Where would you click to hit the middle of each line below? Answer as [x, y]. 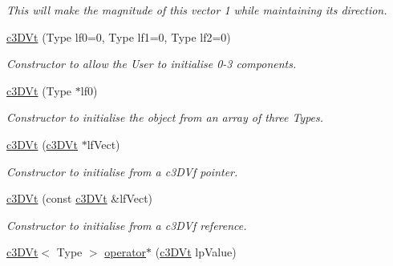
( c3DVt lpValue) [196, 252]
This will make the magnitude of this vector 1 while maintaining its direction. [197, 10]
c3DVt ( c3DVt [43, 144]
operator [126, 252]
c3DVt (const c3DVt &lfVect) [80, 198]
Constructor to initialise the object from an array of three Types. [165, 117]
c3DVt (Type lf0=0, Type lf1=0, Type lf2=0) [119, 36]
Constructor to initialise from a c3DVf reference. [127, 225]
